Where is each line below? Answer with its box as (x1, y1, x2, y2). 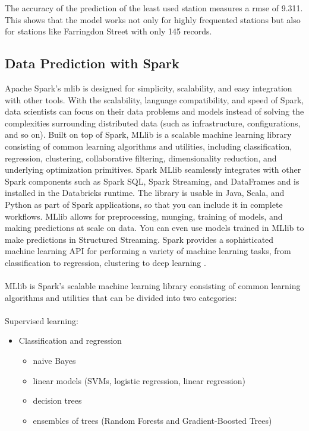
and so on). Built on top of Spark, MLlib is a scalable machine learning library (5, 128, 292, 141)
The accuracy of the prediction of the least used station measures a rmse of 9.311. (5, 2, 303, 14)
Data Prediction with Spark (5, 54, 179, 72)
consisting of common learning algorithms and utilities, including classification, (5, 140, 292, 152)
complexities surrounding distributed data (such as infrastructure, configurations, (5, 116, 301, 129)
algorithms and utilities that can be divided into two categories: (5, 291, 237, 303)
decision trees (33, 394, 82, 407)
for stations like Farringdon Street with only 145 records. (5, 25, 212, 37)
